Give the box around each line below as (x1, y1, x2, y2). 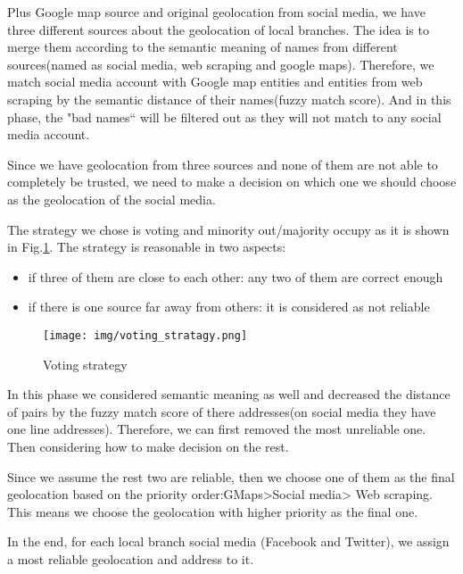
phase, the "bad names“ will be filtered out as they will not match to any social (7, 107, 442, 126)
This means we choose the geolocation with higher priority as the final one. (7, 502, 418, 520)
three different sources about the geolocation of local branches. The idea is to (7, 20, 429, 38)
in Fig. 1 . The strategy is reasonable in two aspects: (7, 237, 286, 256)
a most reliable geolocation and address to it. (7, 549, 254, 568)
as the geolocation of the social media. (7, 189, 216, 208)
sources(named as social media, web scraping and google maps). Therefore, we (7, 54, 434, 73)
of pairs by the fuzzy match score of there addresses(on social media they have (7, 402, 436, 420)
